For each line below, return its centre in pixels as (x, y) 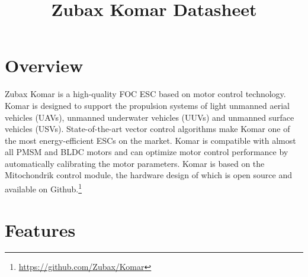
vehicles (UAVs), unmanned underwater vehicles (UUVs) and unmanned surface (150, 117)
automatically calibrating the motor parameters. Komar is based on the (135, 163)
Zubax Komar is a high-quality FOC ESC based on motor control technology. (145, 94)
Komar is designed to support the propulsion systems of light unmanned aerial (147, 105)
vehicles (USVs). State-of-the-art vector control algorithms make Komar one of (147, 129)
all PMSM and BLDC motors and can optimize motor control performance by (147, 152)
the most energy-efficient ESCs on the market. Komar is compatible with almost (150, 140)
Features (40, 229)
